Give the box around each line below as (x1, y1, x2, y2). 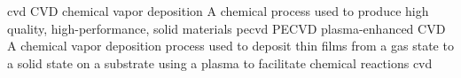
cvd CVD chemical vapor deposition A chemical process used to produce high (7, 2, 429, 19)
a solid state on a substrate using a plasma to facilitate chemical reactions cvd (7, 53, 433, 72)
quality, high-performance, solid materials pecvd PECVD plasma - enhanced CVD (7, 19, 446, 37)
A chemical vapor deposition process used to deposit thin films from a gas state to (7, 36, 454, 55)
